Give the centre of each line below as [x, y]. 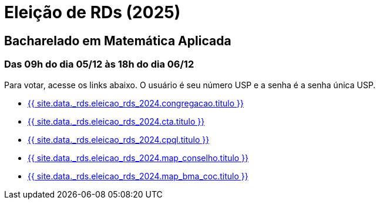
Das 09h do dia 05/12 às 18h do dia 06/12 [99, 64]
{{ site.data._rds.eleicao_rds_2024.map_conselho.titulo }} [138, 158]
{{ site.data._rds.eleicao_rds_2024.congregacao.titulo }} [136, 103]
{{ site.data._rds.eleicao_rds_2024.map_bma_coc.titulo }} [138, 176]
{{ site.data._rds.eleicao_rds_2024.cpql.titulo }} [119, 139]
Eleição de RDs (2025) [93, 12]
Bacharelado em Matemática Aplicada [118, 41]
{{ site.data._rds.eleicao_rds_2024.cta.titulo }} [116, 121]
